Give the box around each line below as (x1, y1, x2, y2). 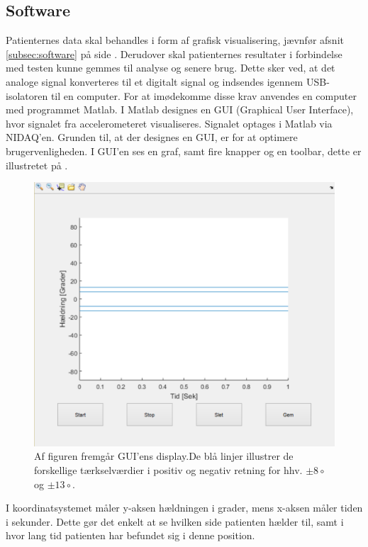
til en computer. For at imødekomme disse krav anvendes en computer (50, 88, 357, 103)
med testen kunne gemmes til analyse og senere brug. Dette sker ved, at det (6, 60, 335, 75)
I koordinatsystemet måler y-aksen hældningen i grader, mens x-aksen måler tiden (6, 500, 363, 515)
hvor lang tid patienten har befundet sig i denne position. (6, 528, 255, 543)
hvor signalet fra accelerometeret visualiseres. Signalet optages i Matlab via (6, 115, 333, 130)
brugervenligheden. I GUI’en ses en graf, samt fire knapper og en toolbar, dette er (6, 143, 362, 158)
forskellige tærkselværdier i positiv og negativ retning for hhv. (34, 463, 303, 478)
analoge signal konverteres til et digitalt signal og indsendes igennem (6, 74, 303, 89)
